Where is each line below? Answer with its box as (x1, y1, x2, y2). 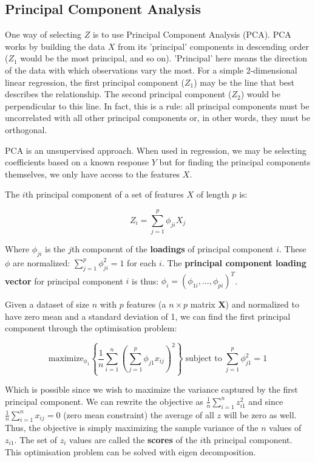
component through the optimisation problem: (5, 322, 177, 334)
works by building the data (5, 40, 106, 52)
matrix (190, 298, 215, 311)
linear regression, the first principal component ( (5, 75, 185, 88)
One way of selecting (5, 28, 82, 41)
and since (248, 395, 283, 407)
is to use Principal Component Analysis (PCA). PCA (92, 28, 291, 41)
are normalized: (13, 256, 70, 269)
